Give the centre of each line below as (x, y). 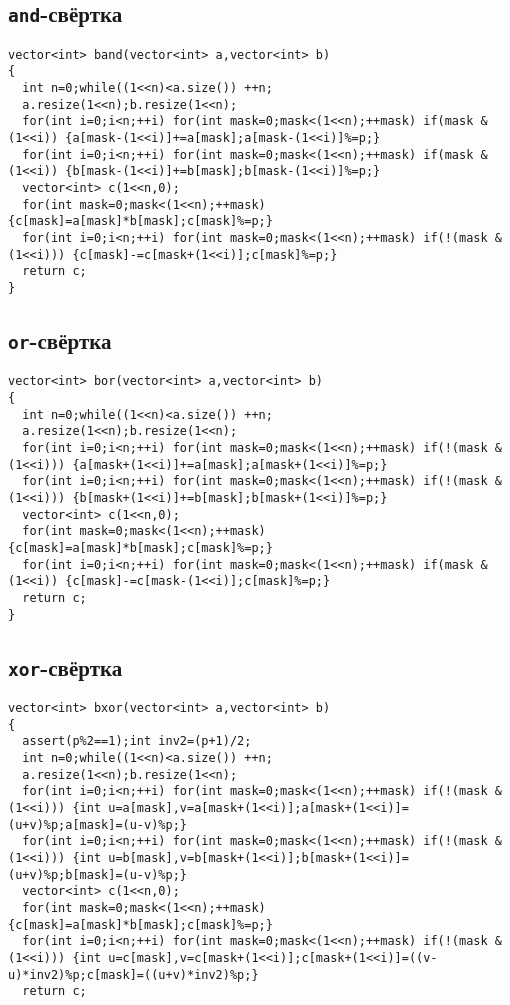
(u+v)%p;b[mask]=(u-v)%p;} (97, 874)
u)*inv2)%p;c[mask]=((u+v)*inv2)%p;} (133, 974)
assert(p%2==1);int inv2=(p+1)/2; (137, 741)
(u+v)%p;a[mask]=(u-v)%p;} (97, 824)
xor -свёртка (65, 666)
